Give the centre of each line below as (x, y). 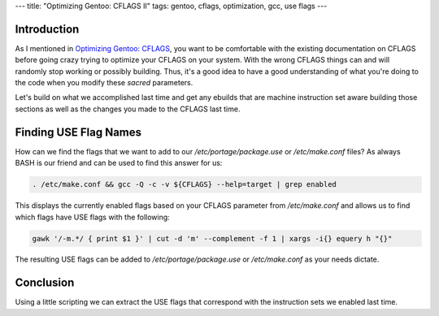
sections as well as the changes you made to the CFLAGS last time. (128, 109)
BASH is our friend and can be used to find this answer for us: (119, 163)
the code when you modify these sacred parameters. (104, 83)
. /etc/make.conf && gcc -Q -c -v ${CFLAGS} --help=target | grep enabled (185, 184)
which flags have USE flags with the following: (92, 217)
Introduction (47, 29)
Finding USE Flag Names (78, 132)
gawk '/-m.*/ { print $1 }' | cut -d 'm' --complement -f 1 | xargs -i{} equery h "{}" (212, 238)
